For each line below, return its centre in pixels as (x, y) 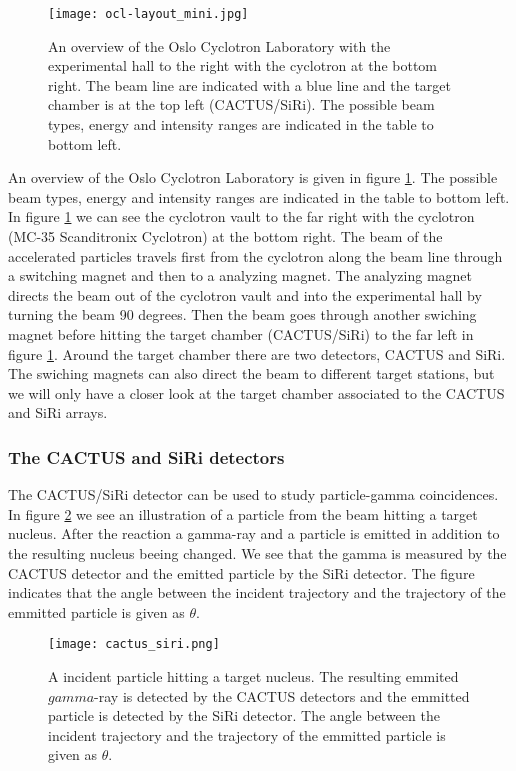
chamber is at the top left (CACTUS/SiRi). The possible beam (241, 104)
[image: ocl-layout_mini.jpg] (148, 14)
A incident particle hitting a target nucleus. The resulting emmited (253, 675)
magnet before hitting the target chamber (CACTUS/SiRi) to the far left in (241, 333)
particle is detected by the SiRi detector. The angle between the (244, 715)
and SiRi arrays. (58, 412)
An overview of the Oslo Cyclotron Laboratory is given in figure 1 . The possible (253, 177)
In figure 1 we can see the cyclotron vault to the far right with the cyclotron (241, 216)
